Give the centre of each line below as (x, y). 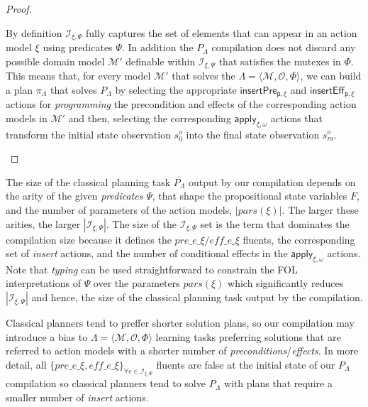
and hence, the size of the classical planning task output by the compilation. (197, 297)
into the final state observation (253, 134)
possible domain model (55, 61)
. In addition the (157, 47)
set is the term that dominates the (275, 223)
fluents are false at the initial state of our (246, 364)
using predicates (78, 47)
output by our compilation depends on (272, 181)
